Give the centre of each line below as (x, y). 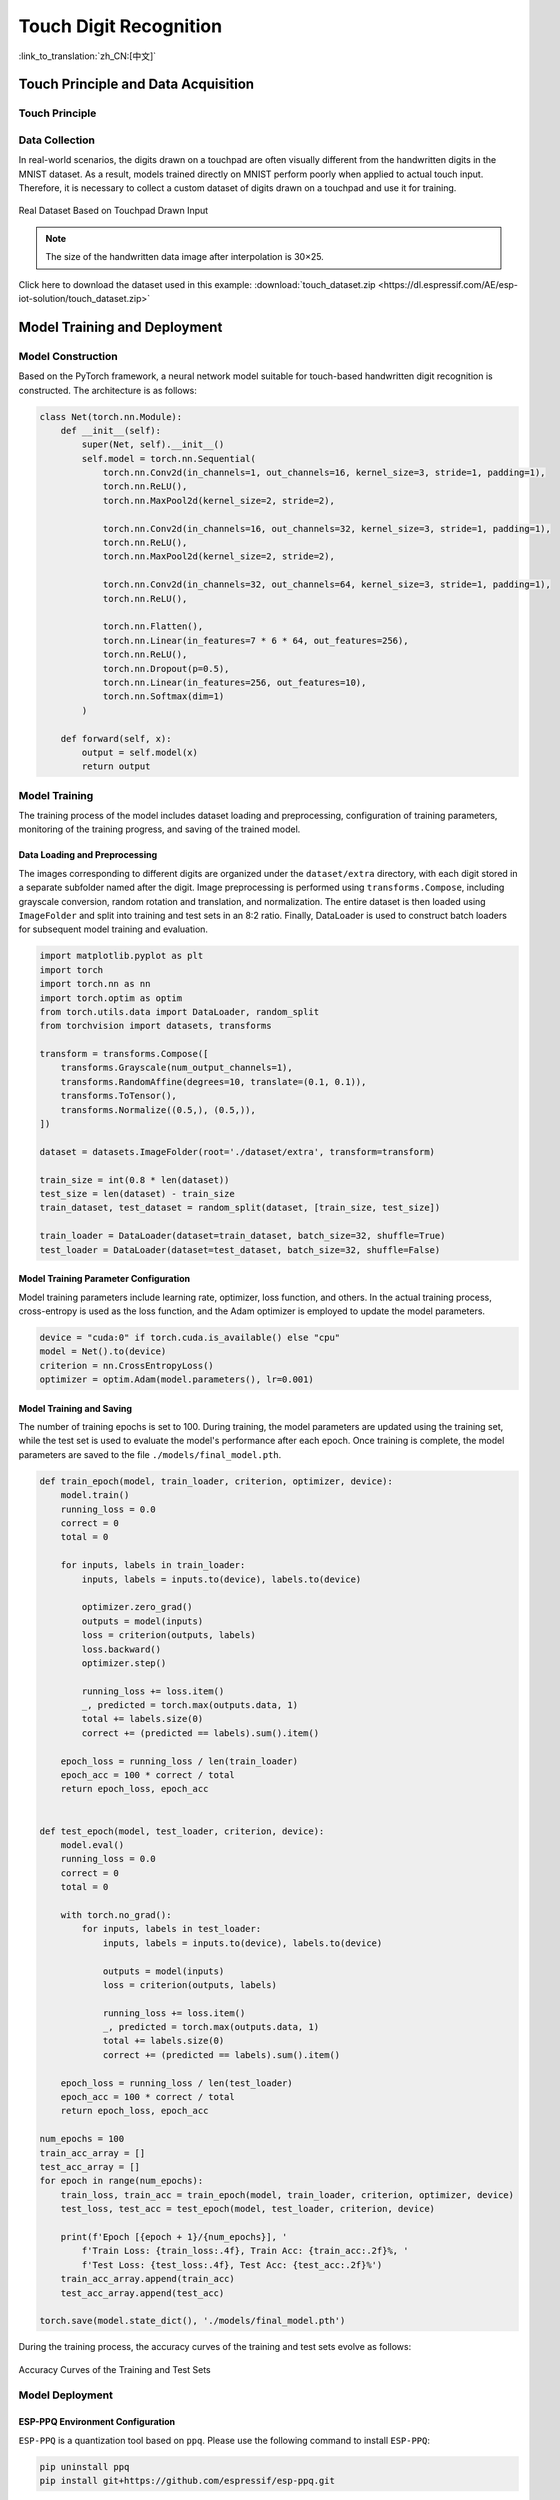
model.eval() (92, 1845)
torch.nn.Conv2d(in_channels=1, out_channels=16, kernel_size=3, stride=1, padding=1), (324, 473)
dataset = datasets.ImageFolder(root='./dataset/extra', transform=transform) (237, 1151)
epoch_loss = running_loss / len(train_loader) (179, 1761)
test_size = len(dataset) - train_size (137, 1193)
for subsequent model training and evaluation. (113, 929)
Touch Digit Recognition (120, 26)
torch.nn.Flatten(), (153, 626)
